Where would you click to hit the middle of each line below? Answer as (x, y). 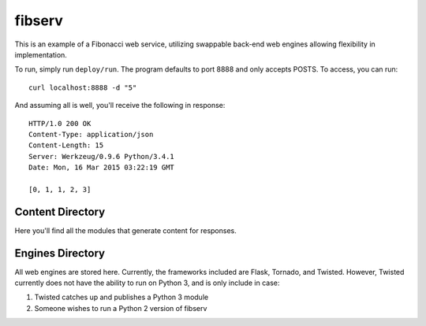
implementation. (41, 54)
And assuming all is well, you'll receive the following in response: (120, 106)
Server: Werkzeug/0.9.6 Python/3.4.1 (102, 156)
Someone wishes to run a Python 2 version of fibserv (121, 308)
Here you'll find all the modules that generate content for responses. (125, 230)
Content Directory (60, 211)
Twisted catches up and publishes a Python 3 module (121, 297)
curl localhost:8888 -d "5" (83, 87)
